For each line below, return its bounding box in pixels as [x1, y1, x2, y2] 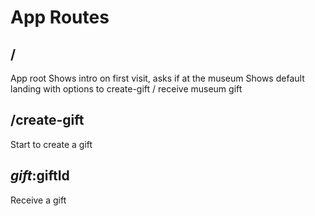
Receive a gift [10, 194, 67, 206]
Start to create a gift [10, 138, 93, 150]
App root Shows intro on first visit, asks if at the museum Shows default [10, 72, 305, 84]
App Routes [10, 6, 110, 29]
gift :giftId [10, 167, 70, 185]
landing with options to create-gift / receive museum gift [10, 83, 243, 95]
